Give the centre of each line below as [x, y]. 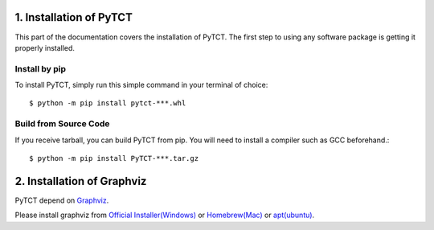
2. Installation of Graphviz [81, 181]
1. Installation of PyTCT [74, 17]
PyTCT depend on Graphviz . [62, 200]
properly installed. [45, 47]
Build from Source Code [62, 124]
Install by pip [41, 68]
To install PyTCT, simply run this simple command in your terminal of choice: [141, 85]
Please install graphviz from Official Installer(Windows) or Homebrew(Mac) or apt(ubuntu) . [165, 215]
